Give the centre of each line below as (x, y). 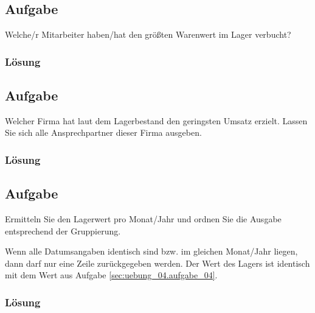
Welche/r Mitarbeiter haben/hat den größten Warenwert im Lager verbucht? (148, 34)
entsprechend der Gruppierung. (63, 230)
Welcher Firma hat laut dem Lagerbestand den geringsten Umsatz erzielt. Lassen (156, 120)
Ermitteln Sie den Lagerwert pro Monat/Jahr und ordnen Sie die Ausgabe (143, 219)
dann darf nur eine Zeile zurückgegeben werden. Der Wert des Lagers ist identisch (157, 263)
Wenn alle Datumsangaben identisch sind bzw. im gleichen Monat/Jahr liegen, (151, 251)
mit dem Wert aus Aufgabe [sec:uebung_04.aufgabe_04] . (111, 275)
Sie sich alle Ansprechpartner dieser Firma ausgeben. (103, 132)
